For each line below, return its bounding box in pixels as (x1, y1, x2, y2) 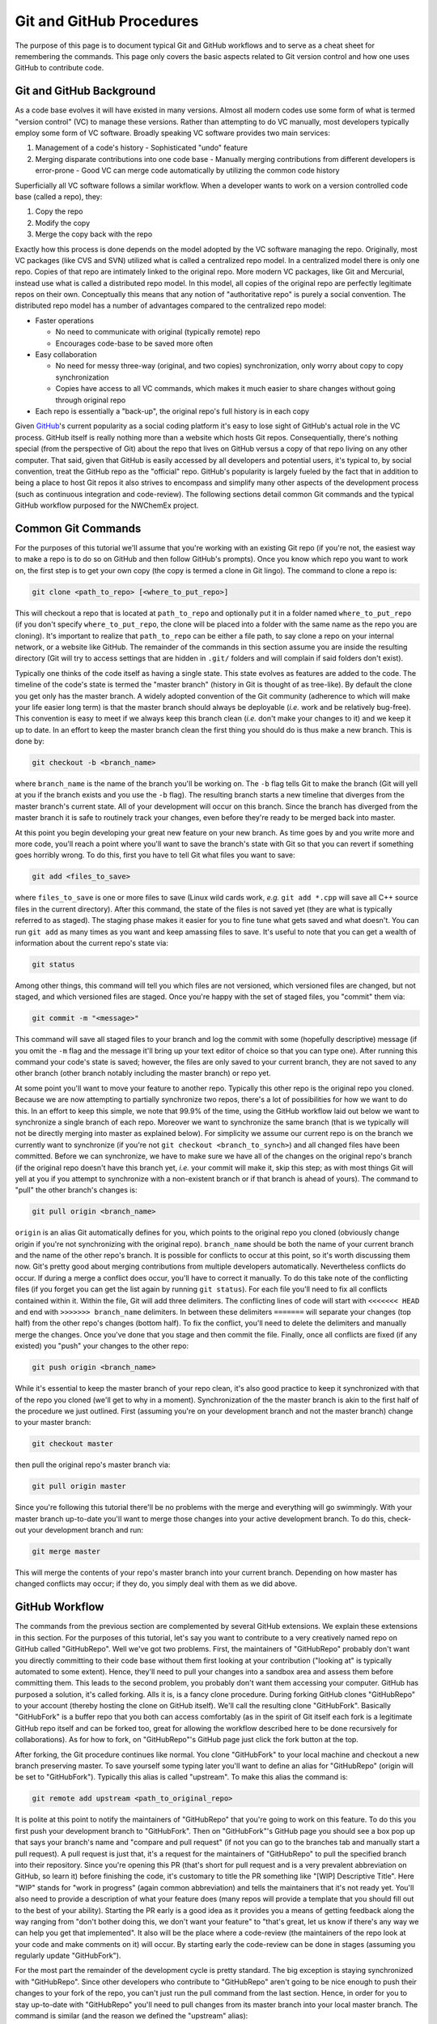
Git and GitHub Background (15, 84, 156, 98)
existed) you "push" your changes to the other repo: (15, 1341, 189, 1351)
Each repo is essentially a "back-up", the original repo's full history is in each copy (35, 406, 310, 416)
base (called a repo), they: (15, 191, 103, 202)
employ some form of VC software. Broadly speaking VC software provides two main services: (15, 128, 331, 138)
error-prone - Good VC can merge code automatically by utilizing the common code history (35, 166, 340, 176)
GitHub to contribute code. (15, 63, 104, 73)
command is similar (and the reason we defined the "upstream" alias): (15, 2011, 248, 2021)
